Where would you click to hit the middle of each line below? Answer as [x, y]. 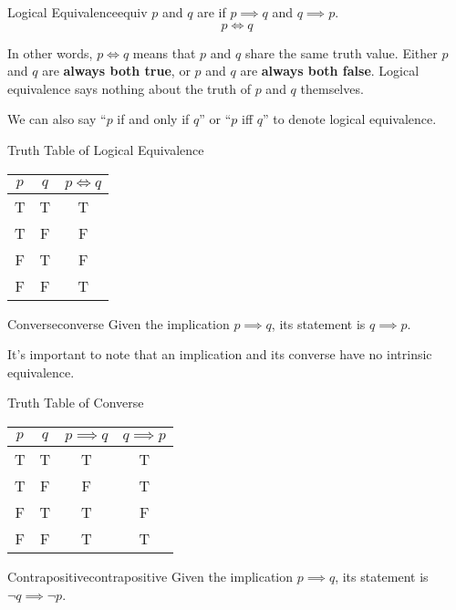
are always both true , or [116, 71]
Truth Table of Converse [76, 403]
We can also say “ [57, 119]
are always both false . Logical [330, 71]
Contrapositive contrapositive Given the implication [150, 576]
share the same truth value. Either [341, 52]
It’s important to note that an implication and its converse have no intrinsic [220, 354]
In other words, [50, 52]
